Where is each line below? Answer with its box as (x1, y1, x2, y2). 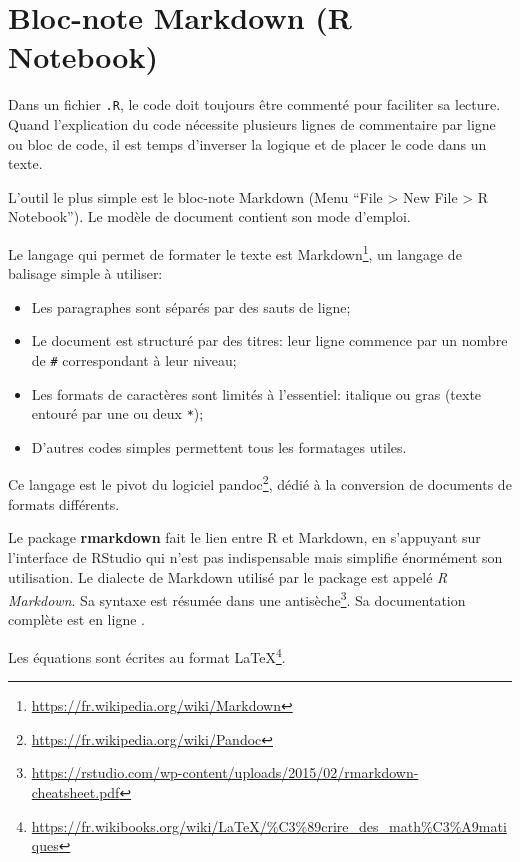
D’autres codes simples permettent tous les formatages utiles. (31, 436, 407, 457)
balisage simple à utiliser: (8, 263, 163, 284)
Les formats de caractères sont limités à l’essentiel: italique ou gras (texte (31, 383, 482, 404)
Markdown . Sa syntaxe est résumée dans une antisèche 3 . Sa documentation (8, 587, 466, 610)
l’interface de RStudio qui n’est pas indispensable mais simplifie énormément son (8, 546, 503, 567)
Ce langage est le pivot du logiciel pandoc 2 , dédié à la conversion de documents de (8, 471, 512, 495)
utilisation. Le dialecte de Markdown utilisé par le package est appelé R (8, 566, 448, 587)
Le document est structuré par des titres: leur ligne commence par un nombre (31, 330, 508, 351)
